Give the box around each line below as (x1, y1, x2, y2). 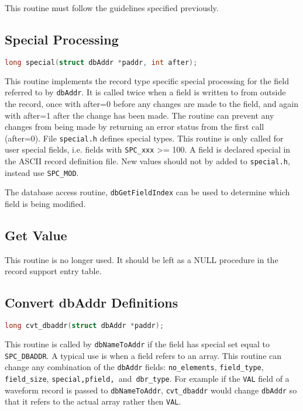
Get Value (5, 226, 67, 244)
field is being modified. (5, 197, 86, 209)
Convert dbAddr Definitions (5, 293, 178, 312)
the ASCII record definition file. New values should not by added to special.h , (5, 155, 290, 167)
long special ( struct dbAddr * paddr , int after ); (5, 58, 198, 67)
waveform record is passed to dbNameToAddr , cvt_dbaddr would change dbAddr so (5, 384, 297, 396)
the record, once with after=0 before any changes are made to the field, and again (5, 97, 298, 109)
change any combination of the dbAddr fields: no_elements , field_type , (5, 361, 264, 373)
